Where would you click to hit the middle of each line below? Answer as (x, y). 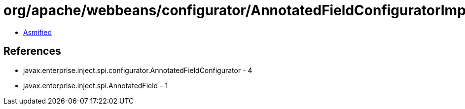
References (32, 51)
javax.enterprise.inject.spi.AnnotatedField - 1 (96, 85)
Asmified (38, 32)
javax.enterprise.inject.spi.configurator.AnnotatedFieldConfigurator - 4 (138, 70)
